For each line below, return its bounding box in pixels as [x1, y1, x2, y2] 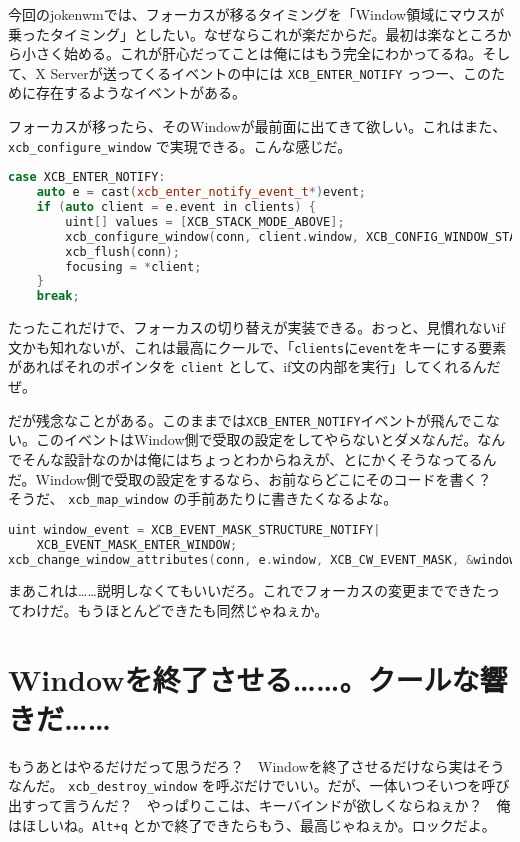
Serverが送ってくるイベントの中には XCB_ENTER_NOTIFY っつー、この [50, 62, 491, 83]
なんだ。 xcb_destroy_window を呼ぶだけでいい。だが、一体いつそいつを [8, 775, 482, 796]
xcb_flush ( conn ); [65, 244, 180, 259]
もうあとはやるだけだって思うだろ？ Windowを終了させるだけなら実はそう [8, 755, 505, 776]
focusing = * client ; [65, 259, 202, 274]
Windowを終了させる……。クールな [8, 658, 480, 699]
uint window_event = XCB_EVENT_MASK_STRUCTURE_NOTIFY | [8, 522, 381, 537]
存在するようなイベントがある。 [35, 82, 246, 103]
